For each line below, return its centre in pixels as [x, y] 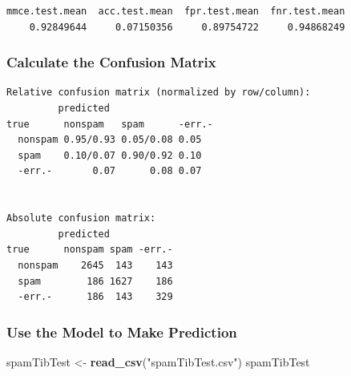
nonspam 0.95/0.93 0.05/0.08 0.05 [110, 140]
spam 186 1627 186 [95, 281]
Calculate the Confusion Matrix [111, 62]
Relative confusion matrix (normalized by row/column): [159, 93]
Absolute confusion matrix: [81, 218]
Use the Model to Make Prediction [122, 332]
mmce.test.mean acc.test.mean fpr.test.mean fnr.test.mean [176, 11]
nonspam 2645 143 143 [95, 265]
